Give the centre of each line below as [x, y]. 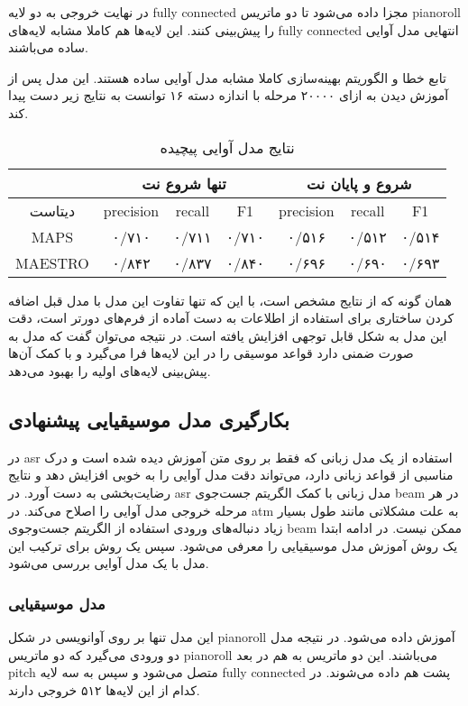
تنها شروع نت [184, 183]
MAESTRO [52, 262]
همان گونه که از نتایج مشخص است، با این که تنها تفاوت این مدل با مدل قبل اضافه [230, 300]
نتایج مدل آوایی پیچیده [227, 147]
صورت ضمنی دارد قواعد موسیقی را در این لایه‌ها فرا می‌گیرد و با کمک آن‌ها [211, 353]
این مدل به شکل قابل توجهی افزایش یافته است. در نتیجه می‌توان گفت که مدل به [228, 335]
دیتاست [52, 210]
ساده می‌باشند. [48, 47]
